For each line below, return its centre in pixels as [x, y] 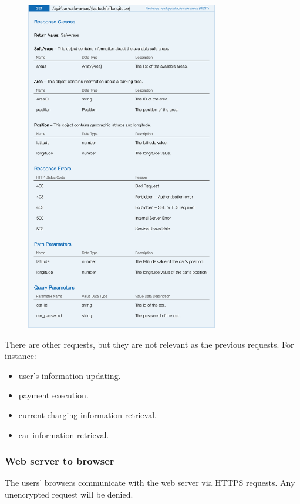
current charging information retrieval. [87, 414]
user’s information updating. [70, 375]
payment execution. [53, 395]
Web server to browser [60, 461]
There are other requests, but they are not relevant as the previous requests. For [149, 344]
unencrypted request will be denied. [69, 494]
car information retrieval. [64, 434]
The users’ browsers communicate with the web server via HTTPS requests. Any [150, 483]
